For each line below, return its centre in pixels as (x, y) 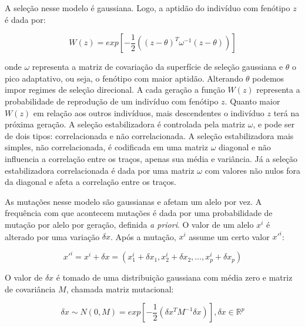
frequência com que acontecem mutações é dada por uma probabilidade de (139, 213)
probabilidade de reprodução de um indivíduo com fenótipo (112, 101)
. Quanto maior (252, 101)
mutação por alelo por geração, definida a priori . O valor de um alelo (129, 224)
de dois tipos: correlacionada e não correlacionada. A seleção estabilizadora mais (149, 135)
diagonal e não (245, 147)
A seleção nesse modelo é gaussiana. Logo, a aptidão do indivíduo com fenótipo (148, 8)
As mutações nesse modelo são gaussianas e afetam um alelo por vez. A (133, 201)
